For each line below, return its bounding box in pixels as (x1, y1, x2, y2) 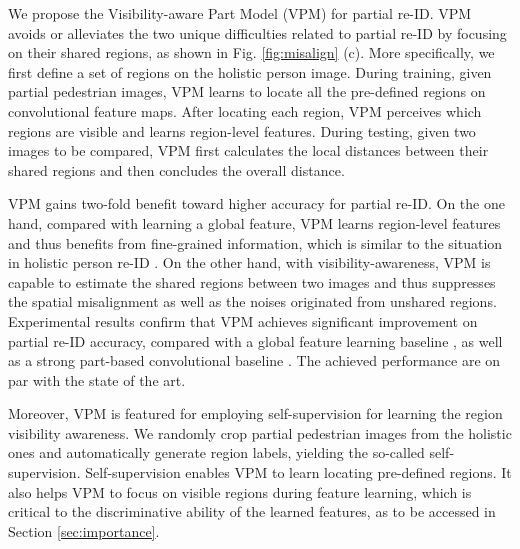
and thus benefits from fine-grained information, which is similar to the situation (8, 232, 503, 253)
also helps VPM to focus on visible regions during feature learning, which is (8, 481, 472, 502)
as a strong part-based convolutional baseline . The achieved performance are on (8, 350, 501, 371)
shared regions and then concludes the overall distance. (8, 159, 345, 180)
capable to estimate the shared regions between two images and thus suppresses (8, 271, 496, 292)
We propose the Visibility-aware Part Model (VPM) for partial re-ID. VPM (8, 3, 472, 23)
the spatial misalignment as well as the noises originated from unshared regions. (8, 291, 497, 312)
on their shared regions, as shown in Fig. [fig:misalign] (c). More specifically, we (8, 42, 495, 63)
